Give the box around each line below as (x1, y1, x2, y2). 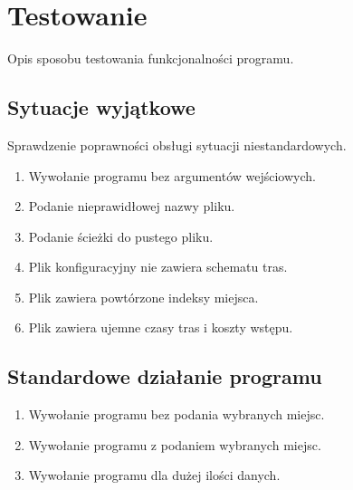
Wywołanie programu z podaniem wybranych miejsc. (28, 435, 321, 454)
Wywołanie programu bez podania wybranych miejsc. (28, 405, 325, 424)
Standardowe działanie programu (7, 362, 322, 390)
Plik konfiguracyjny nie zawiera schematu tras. (28, 257, 288, 276)
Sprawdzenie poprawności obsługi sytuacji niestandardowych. (7, 135, 347, 154)
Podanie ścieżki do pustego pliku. (28, 226, 214, 245)
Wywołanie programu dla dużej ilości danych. (28, 466, 281, 485)
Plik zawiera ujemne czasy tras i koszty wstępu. (28, 318, 293, 337)
